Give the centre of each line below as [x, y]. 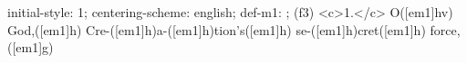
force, [445, 29]
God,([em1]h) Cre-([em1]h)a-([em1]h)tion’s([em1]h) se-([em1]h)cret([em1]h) [217, 29]
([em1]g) [31, 47]
